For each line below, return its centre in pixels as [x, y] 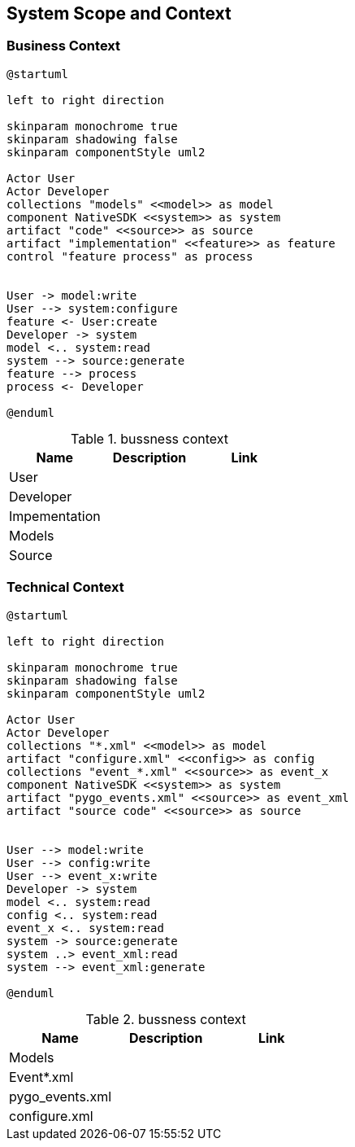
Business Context [64, 46]
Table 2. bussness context [166, 1019]
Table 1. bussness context [149, 438]
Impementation [55, 516]
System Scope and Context [119, 13]
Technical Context [65, 587]
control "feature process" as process [130, 256]
